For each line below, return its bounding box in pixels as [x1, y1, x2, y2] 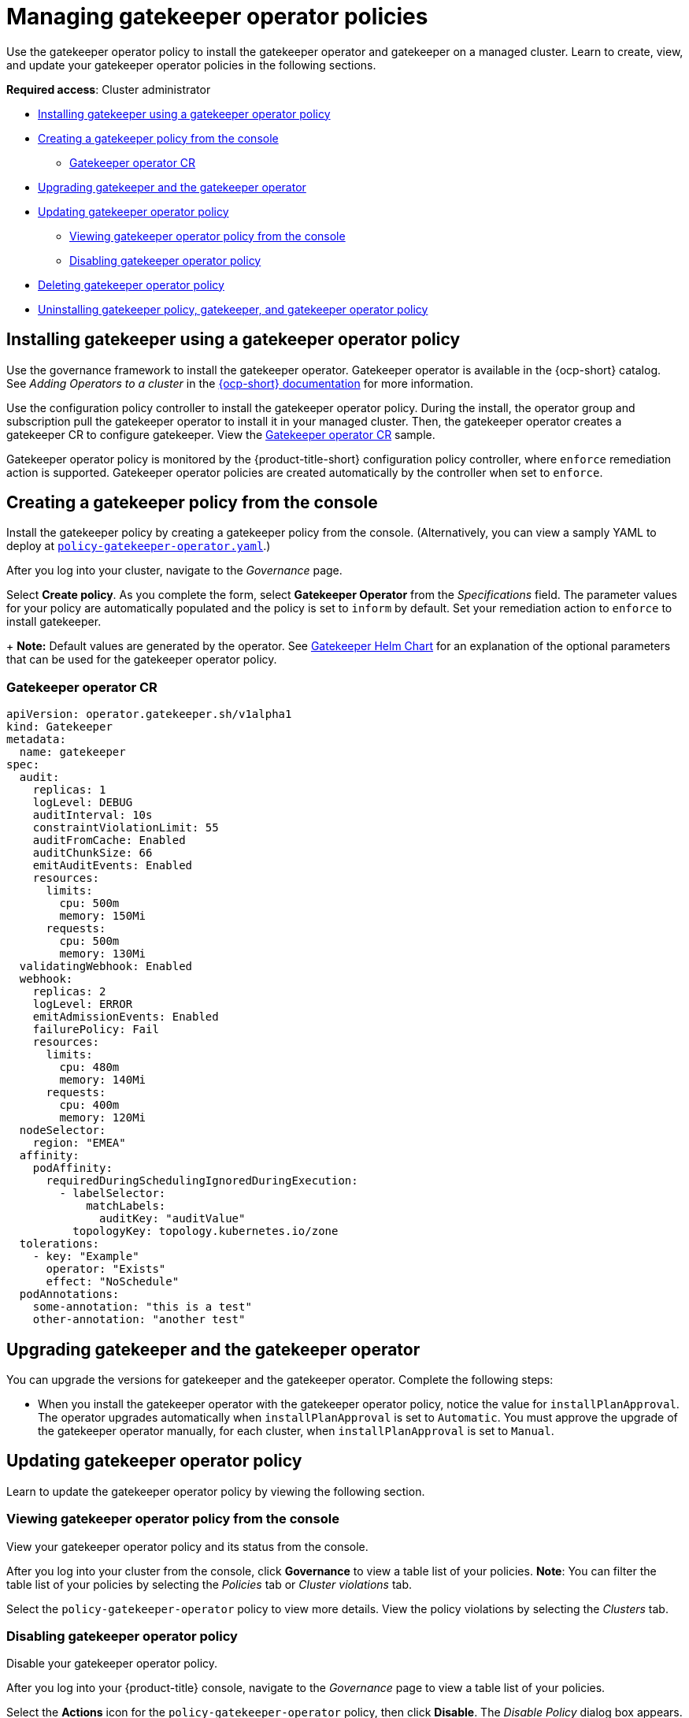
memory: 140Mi [59, 1073, 146, 1087]
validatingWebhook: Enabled [19, 960, 193, 973]
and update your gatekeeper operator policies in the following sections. [6, 58, 376, 72]
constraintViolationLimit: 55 [32, 821, 219, 835]
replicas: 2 [32, 985, 106, 998]
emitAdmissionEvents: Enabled [32, 1010, 219, 1024]
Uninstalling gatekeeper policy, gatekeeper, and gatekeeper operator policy [38, 302, 428, 316]
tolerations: [19, 1237, 100, 1251]
